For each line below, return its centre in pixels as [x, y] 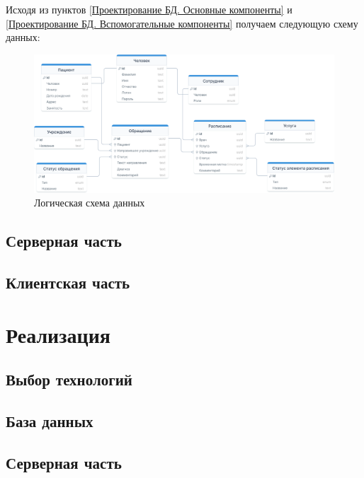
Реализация [58, 334]
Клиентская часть [68, 282]
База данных [50, 420]
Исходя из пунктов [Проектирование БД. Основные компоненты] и [149, 9]
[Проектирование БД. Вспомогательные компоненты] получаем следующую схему [182, 23]
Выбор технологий [69, 379]
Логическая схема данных [90, 203]
